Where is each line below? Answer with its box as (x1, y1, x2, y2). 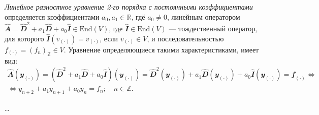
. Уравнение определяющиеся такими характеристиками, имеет (63, 44, 259, 54)
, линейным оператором (167, 11, 240, 22)
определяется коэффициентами (5, 11, 100, 22)
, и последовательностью (147, 33, 224, 43)
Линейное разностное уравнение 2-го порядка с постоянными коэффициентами (5, 2, 253, 12)
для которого (5, 33, 44, 43)
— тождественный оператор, (169, 23, 258, 33)
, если (100, 33, 118, 43)
